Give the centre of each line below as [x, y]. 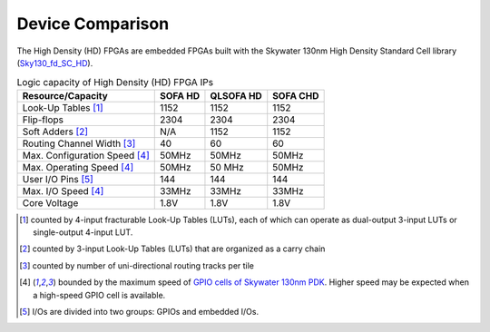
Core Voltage [50, 202]
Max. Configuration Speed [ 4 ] [86, 155]
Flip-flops [43, 120]
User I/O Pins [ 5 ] [58, 179]
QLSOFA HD [236, 95]
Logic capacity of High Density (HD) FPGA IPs [115, 82]
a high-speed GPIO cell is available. [99, 295]
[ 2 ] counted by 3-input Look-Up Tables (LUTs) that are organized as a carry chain [172, 249]
